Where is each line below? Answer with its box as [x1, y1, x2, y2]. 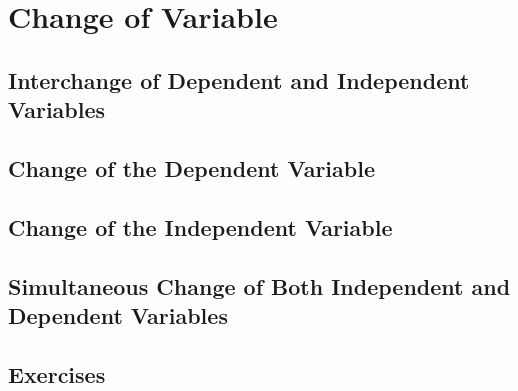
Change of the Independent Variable [8, 211, 393, 242]
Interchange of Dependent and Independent [8, 64, 470, 95]
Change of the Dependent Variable [8, 152, 375, 183]
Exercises [8, 358, 106, 389]
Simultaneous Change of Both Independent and [8, 270, 511, 301]
